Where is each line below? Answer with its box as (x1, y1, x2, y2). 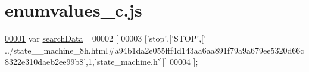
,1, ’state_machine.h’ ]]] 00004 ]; (86, 55, 198, 68)
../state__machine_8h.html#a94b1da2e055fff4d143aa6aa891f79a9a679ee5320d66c (5, 43, 304, 56)
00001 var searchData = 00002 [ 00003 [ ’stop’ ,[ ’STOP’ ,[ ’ (5, 32, 206, 45)
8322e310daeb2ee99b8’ (5, 55, 86, 68)
